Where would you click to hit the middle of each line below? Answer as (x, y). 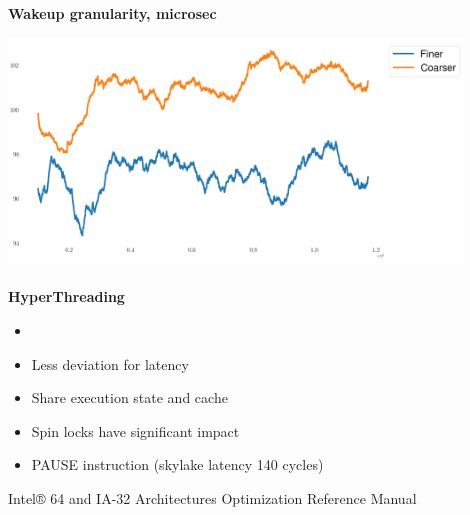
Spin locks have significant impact (135, 430)
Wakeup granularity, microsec (112, 12)
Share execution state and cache (129, 397)
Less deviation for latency (110, 363)
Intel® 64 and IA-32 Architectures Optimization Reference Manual (212, 497)
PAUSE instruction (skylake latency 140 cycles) (177, 464)
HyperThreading (66, 296)
